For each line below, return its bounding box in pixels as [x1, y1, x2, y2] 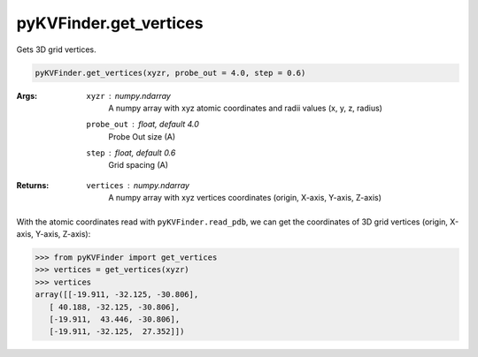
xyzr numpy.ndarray [86, 90, 172, 101]
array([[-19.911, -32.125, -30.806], [35, 290, 199, 300]
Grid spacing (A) [108, 160, 168, 171]
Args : [16, 90, 38, 101]
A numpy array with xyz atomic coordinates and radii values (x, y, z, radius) [108, 103, 382, 113]
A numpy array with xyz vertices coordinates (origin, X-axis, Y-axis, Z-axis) [108, 193, 382, 203]
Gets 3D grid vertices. [16, 44, 96, 55]
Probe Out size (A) [108, 131, 176, 141]
